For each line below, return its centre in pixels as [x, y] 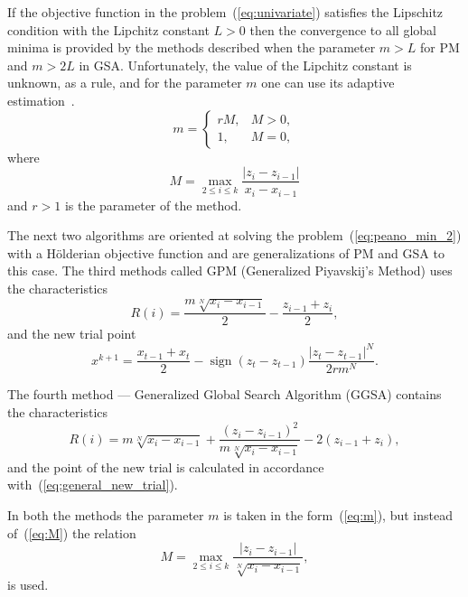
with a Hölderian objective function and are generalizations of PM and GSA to [226, 252]
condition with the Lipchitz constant [108, 29]
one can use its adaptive [328, 83]
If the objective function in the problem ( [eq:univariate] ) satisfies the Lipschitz [225, 12]
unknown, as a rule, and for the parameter [125, 83]
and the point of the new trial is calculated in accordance [166, 466]
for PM [440, 47]
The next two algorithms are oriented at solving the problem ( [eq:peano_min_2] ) [234, 235]
